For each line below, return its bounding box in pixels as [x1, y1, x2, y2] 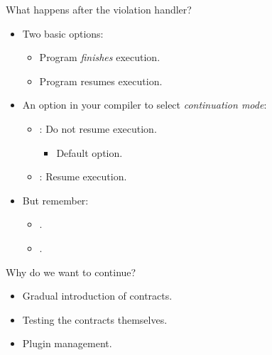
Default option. [56, 145, 123, 160]
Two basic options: [22, 26, 104, 40]
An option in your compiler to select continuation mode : [22, 97, 267, 112]
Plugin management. [22, 336, 112, 351]
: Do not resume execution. [39, 121, 157, 136]
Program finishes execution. [39, 50, 161, 65]
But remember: [22, 192, 89, 207]
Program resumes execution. [39, 73, 163, 88]
